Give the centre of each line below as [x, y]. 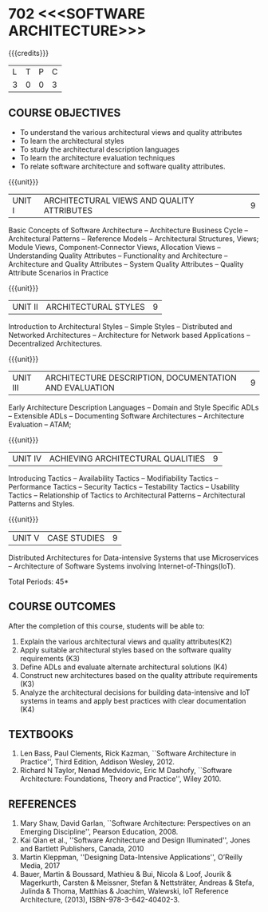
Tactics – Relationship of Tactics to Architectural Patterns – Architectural [127, 495]
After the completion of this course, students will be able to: [106, 626]
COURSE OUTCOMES [62, 607]
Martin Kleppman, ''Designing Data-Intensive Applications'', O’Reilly [131, 857]
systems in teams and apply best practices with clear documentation [133, 700]
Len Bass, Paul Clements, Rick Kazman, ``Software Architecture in [128, 753]
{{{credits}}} [29, 53]
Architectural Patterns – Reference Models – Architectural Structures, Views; [134, 238]
